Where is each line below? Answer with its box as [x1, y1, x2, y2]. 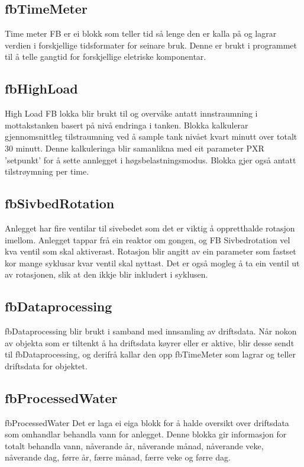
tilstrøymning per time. [5, 165, 89, 178]
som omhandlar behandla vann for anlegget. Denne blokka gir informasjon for [5, 428, 287, 440]
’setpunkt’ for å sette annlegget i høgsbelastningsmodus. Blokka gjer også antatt [5, 153, 296, 166]
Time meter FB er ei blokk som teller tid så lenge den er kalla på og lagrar [5, 27, 277, 40]
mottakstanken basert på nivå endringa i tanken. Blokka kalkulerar [5, 118, 248, 131]
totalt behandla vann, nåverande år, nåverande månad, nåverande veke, [5, 439, 264, 452]
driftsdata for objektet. [5, 359, 88, 372]
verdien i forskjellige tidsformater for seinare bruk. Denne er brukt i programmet [5, 38, 297, 51]
